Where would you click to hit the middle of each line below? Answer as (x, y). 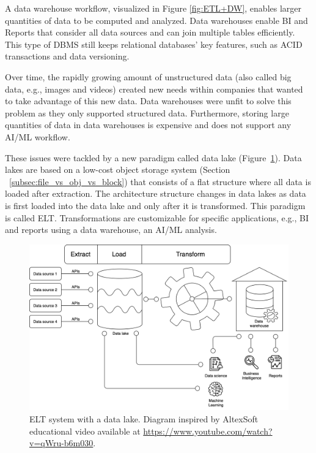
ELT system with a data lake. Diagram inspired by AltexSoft (144, 419)
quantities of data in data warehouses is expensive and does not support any (148, 125)
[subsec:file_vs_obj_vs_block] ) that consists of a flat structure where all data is (160, 181)
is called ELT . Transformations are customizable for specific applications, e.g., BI (157, 217)
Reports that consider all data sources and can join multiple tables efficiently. (150, 32)
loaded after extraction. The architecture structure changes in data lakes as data (156, 193)
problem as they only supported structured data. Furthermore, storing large (147, 112)
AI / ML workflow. (38, 136)
